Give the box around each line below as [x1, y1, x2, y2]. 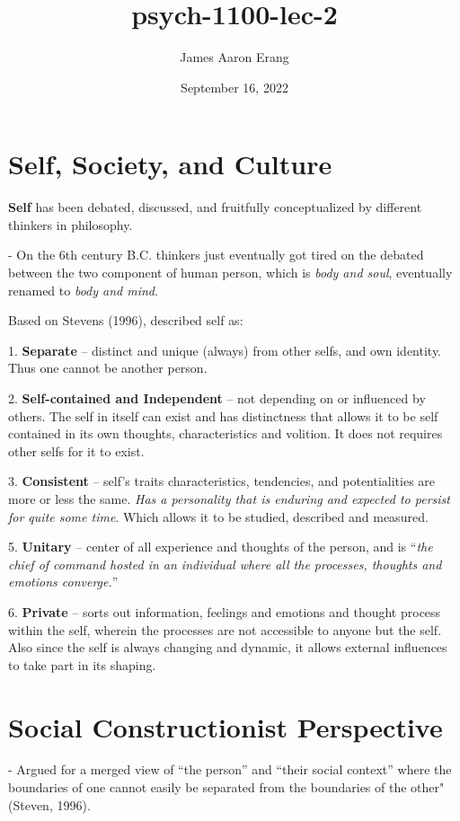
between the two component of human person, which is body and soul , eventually [8, 263, 453, 282]
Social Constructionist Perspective [8, 708, 443, 745]
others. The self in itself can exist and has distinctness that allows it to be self [8, 406, 438, 425]
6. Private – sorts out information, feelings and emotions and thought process [8, 602, 441, 621]
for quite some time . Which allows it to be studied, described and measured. [8, 507, 429, 525]
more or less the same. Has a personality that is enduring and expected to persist [8, 489, 450, 508]
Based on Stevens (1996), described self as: [8, 311, 243, 330]
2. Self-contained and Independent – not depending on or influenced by [8, 389, 426, 407]
